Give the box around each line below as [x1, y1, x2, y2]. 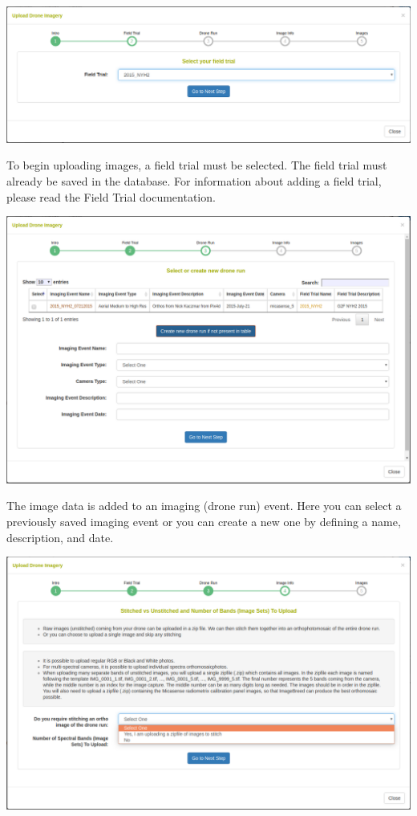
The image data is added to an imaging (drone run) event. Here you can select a [6, 497, 402, 514]
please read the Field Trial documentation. [6, 188, 216, 205]
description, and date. [6, 528, 114, 545]
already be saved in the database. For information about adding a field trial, [6, 172, 382, 189]
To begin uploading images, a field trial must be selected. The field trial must [6, 157, 387, 173]
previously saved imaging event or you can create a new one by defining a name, [6, 513, 401, 530]
